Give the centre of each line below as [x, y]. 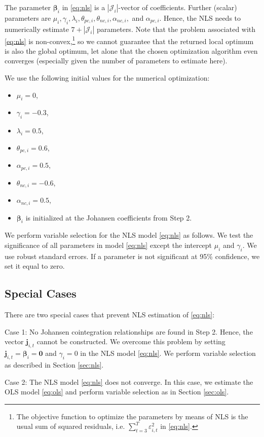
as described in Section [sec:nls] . [54, 364]
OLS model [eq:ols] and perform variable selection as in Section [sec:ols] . [117, 392]
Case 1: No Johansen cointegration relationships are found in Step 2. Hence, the [129, 331]
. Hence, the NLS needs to [200, 17]
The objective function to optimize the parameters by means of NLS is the [132, 416]
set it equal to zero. [35, 266]
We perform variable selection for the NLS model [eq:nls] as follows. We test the [129, 235]
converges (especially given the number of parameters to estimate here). [116, 61]
